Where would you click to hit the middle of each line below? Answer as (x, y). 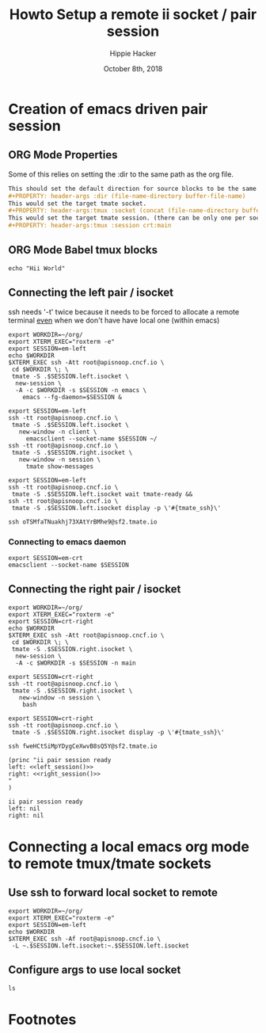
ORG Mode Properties (63, 155)
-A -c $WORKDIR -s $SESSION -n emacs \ (81, 390)
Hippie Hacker (133, 53)
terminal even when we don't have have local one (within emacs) (114, 320)
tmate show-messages (59, 466)
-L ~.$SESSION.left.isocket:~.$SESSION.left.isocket (101, 945)
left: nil (25, 808)
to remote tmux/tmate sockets (110, 863)
